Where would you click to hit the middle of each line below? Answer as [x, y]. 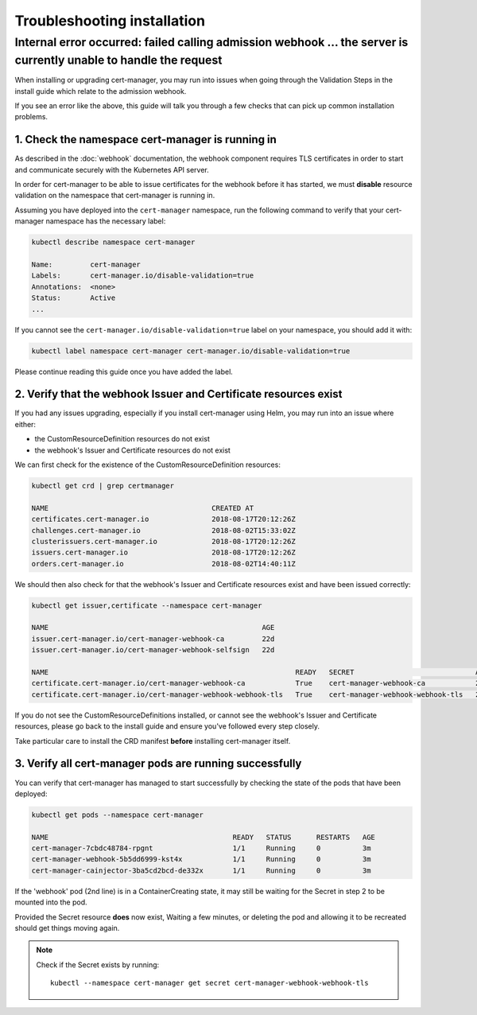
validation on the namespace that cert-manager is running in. [115, 196]
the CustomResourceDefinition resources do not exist [122, 439]
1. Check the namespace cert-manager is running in [146, 140]
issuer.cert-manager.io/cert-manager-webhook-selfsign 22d [153, 650]
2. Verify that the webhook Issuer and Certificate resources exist [178, 394]
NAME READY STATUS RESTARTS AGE [203, 837]
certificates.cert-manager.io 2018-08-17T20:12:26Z [163, 519]
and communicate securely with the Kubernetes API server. [112, 169]
